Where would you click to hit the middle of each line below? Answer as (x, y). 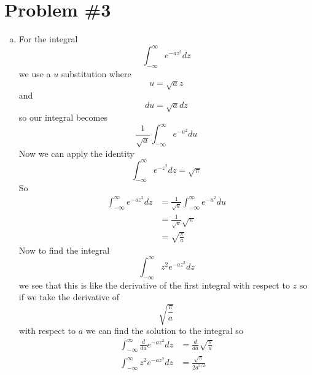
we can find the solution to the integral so (164, 331)
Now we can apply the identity (76, 153)
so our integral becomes (63, 117)
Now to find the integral (64, 250)
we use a (35, 74)
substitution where (96, 74)
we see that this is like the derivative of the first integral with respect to (154, 285)
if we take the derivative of (69, 297)
